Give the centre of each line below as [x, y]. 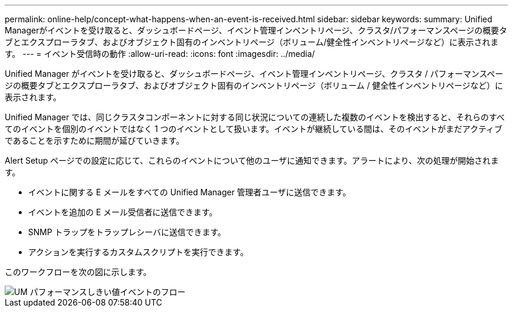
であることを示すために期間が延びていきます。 [95, 140]
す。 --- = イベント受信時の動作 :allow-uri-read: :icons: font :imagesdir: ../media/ [160, 54]
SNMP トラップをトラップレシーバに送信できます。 [127, 232]
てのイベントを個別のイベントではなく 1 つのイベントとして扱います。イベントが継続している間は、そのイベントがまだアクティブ [254, 129]
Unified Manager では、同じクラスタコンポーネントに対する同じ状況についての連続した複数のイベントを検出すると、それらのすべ [255, 117]
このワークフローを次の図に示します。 [78, 272]
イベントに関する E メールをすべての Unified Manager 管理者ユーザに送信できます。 [189, 192]
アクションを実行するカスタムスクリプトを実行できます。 [138, 252]
